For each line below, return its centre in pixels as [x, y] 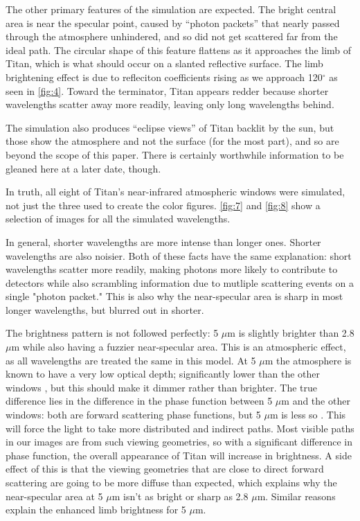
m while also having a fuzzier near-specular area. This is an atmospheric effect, [179, 347]
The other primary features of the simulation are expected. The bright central [171, 9]
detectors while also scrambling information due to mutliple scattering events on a [180, 282]
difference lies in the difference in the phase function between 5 [139, 401]
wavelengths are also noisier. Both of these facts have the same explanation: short [179, 255]
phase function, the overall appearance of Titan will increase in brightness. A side [179, 455]
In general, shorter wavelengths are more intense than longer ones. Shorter [163, 241]
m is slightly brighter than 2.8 [291, 333]
